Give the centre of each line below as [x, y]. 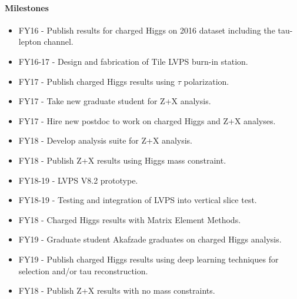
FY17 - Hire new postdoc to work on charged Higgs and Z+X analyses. [147, 120]
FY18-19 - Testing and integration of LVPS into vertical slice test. [138, 200]
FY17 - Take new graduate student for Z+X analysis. [115, 101]
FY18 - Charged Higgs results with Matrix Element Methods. [130, 219]
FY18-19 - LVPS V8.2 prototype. [78, 180]
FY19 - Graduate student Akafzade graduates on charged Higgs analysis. [150, 239]
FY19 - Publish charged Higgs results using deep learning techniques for [148, 259]
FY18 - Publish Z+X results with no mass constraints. [117, 290]
